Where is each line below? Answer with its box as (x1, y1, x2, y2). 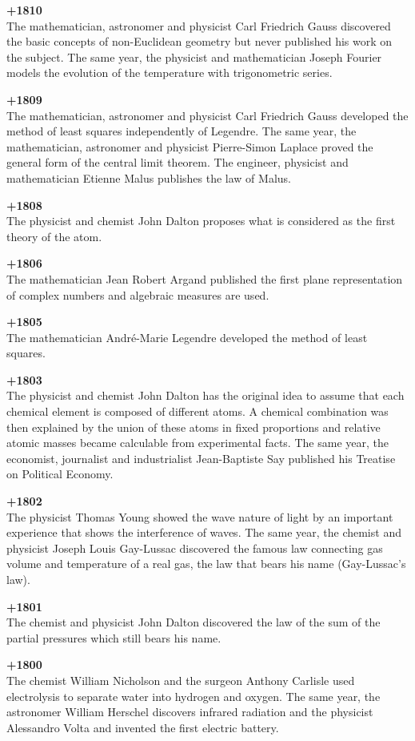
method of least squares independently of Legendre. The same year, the (6, 123, 357, 139)
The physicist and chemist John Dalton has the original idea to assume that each (6, 387, 405, 404)
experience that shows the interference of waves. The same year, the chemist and (6, 524, 401, 541)
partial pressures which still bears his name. (6, 629, 221, 646)
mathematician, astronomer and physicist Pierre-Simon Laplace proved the (6, 138, 373, 155)
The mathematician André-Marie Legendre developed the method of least (6, 328, 368, 345)
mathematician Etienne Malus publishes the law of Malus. (6, 169, 291, 186)
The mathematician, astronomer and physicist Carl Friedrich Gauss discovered (6, 17, 391, 34)
